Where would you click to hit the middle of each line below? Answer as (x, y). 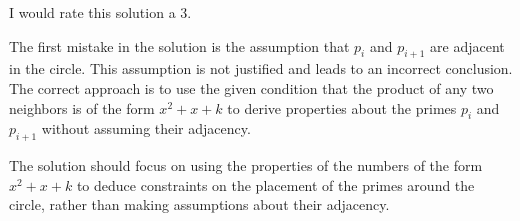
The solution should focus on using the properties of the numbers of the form (246, 165)
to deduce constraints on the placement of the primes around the (275, 184)
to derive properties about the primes (342, 107)
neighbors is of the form (82, 107)
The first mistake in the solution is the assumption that (179, 45)
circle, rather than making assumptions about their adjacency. (199, 204)
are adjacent (467, 45)
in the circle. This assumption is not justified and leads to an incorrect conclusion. (261, 68)
